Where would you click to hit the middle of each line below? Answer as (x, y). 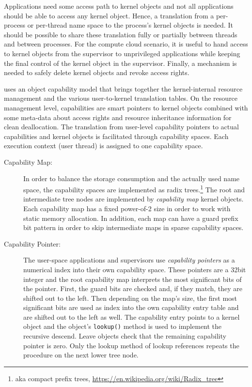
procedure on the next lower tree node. (81, 355)
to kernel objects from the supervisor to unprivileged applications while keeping (122, 53)
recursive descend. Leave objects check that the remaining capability (125, 336)
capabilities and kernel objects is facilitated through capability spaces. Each (116, 136)
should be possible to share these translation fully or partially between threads (121, 34)
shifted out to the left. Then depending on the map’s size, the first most (130, 298)
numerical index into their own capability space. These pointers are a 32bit (135, 269)
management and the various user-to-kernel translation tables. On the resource (121, 98)
